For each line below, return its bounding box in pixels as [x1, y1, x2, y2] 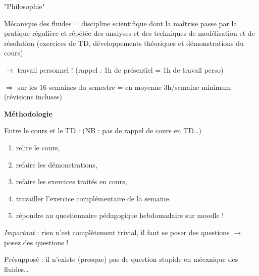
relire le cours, [16, 142, 60, 152]
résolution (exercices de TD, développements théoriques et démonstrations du [4, 37, 244, 48]
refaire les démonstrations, [16, 159, 97, 170]
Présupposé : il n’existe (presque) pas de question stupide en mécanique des [4, 254, 238, 264]
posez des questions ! [4, 237, 69, 247]
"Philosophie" [4, 1, 45, 11]
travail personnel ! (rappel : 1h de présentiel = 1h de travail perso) [17, 64, 224, 75]
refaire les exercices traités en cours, [16, 176, 127, 187]
